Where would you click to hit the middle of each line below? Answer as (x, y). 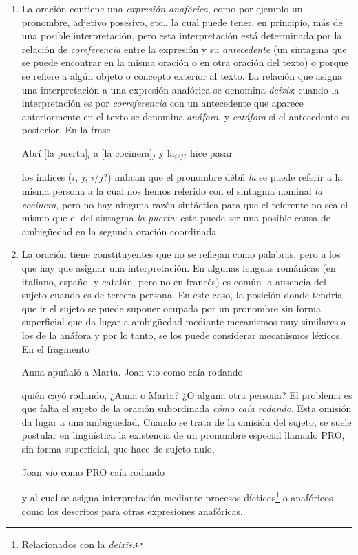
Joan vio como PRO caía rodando (93, 471)
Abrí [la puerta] (55, 152)
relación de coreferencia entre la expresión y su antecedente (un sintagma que (184, 48)
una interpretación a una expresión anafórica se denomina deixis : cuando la (180, 89)
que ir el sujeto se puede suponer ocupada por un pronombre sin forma (171, 308)
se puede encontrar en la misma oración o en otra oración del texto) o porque (185, 62)
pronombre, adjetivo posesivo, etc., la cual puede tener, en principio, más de (182, 22)
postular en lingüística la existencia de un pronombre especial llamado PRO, (183, 435)
